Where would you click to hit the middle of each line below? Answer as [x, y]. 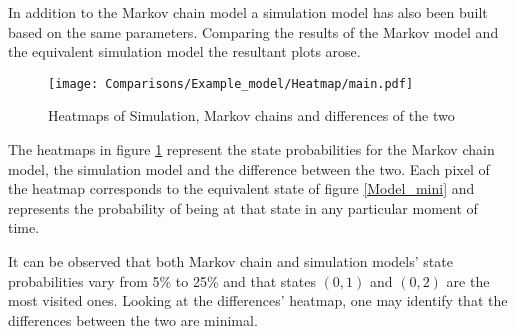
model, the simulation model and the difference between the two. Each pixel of [249, 168]
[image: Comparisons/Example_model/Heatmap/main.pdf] [231, 83]
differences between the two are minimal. [133, 319]
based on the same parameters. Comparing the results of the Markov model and [253, 31]
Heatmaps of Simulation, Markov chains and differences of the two [251, 115]
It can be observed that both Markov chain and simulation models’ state [230, 261]
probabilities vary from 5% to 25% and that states [162, 280]
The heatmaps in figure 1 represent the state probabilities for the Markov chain [251, 149]
